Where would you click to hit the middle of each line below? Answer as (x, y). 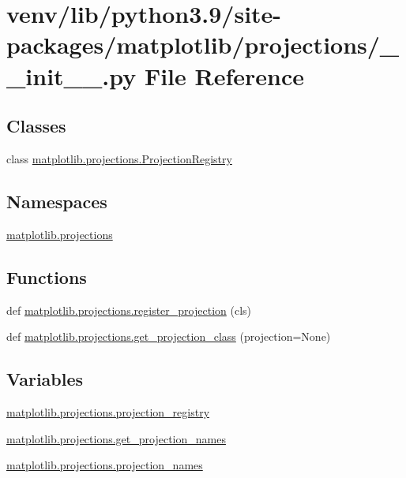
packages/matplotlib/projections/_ (203, 45)
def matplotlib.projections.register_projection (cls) (129, 310)
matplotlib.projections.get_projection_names (116, 438)
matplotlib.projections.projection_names (105, 465)
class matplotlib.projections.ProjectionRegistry (119, 158)
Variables (45, 379)
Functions (47, 276)
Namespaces (57, 201)
